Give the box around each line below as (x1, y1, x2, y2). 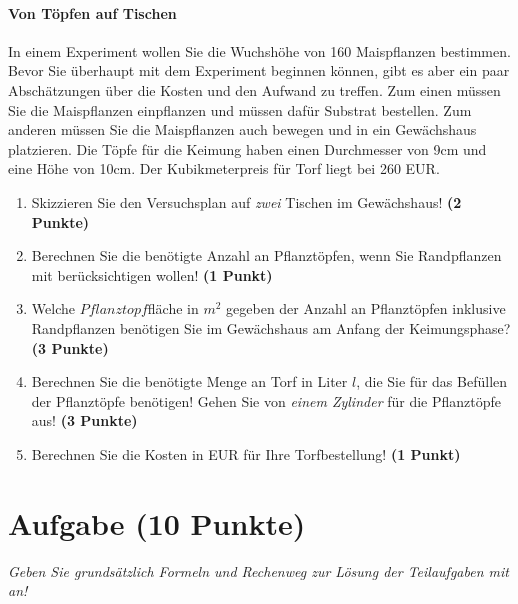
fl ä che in (147, 298, 199, 319)
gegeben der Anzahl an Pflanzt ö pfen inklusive (226, 298, 506, 319)
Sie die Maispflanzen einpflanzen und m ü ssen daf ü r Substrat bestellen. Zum (8, 99, 472, 120)
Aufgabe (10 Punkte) (8, 502, 306, 543)
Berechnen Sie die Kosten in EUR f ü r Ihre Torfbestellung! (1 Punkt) (31, 443, 461, 464)
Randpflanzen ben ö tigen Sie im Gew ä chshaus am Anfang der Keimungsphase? (31, 317, 511, 338)
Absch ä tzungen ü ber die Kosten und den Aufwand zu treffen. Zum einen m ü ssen (8, 79, 501, 100)
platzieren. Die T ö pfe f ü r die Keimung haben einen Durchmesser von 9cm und (8, 138, 487, 159)
